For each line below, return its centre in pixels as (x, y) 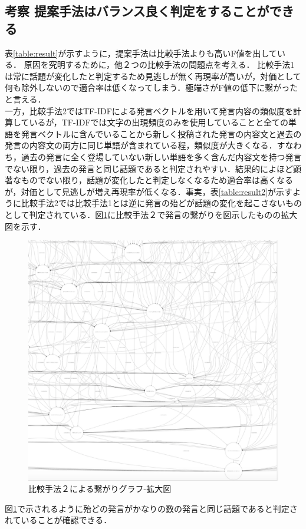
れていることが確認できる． (58, 520)
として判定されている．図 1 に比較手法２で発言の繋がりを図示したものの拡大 (151, 214)
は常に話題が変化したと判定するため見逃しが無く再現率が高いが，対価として (153, 76)
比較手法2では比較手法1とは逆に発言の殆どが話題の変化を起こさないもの (161, 203)
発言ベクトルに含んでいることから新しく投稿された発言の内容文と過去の (161, 133)
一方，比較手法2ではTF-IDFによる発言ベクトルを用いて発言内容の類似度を (149, 110)
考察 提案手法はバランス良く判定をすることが (137, 11)
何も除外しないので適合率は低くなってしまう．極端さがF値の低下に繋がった (152, 87)
